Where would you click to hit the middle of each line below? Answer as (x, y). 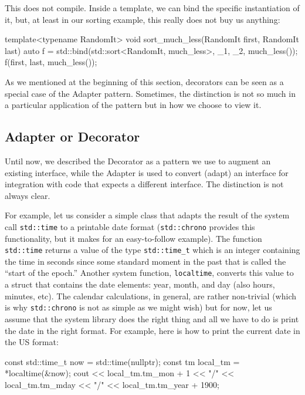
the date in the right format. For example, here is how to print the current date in (152, 330)
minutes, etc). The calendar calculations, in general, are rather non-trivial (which (151, 296)
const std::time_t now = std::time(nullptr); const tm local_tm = (122, 361)
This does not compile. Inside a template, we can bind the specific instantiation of (152, 8)
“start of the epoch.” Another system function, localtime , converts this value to (149, 273)
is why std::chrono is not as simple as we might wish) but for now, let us (138, 307)
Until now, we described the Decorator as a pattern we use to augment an (138, 161)
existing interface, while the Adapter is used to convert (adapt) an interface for (147, 172)
